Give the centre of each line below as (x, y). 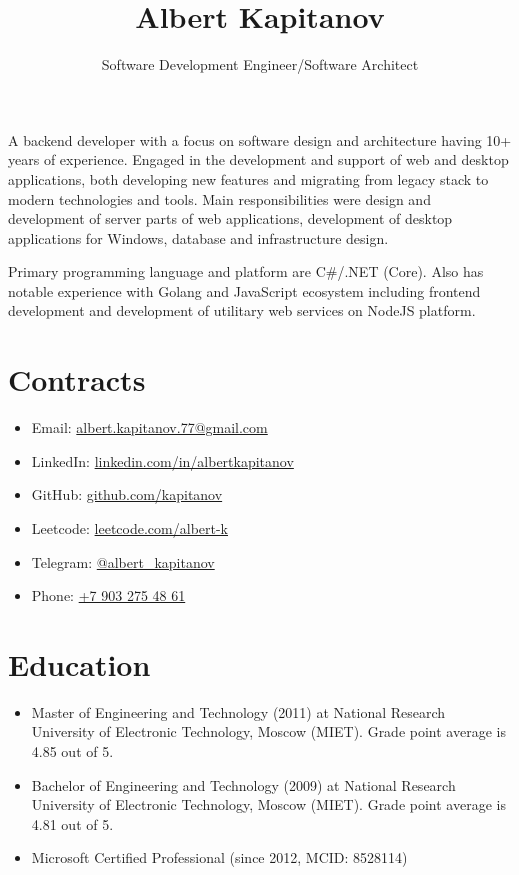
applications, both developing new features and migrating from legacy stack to (248, 178)
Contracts (77, 379)
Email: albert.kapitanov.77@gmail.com (149, 427)
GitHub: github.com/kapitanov (127, 494)
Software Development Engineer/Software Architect (260, 64)
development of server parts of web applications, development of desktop (230, 218)
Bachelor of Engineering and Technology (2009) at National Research (243, 784)
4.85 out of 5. (72, 751)
